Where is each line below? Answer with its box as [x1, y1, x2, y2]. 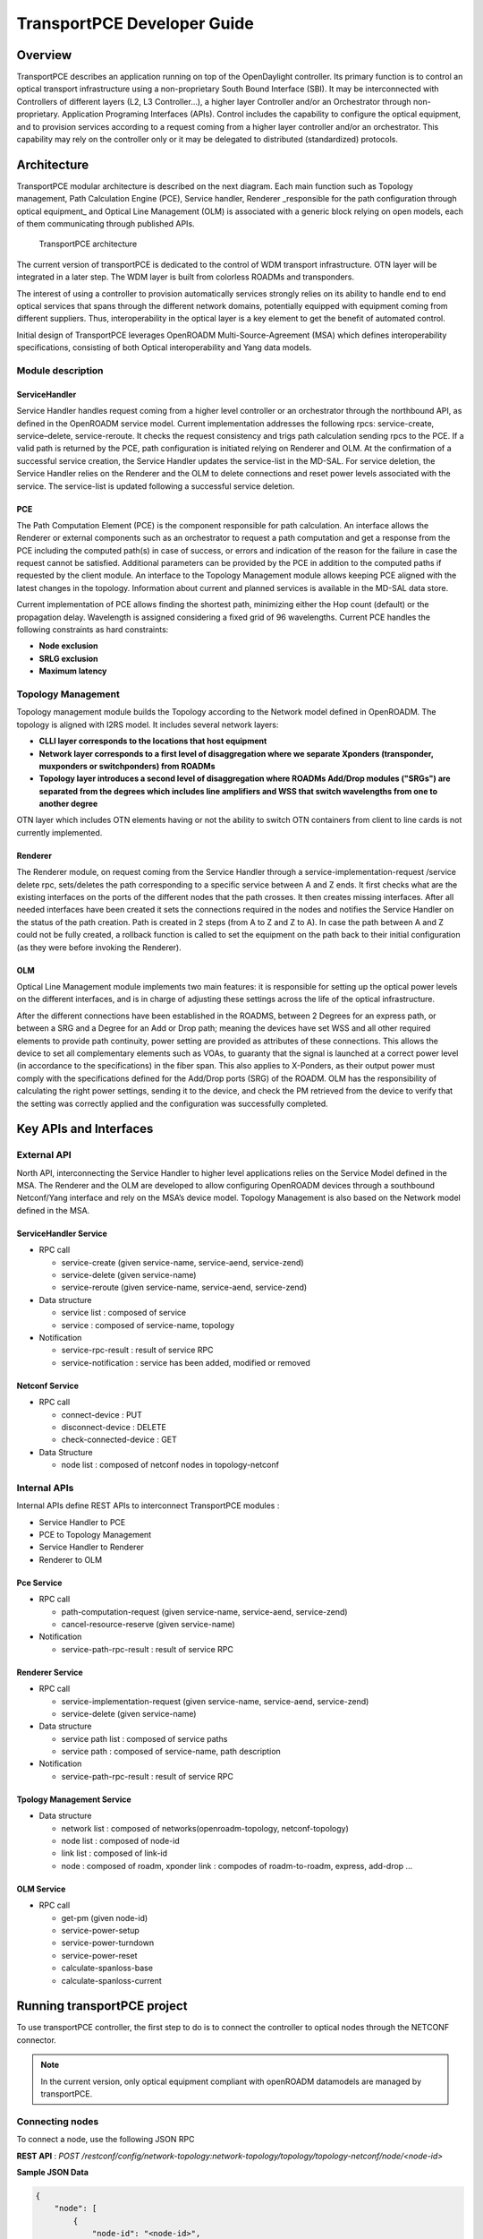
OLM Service [16, 1883, 66, 1894]
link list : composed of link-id [61, 1848, 168, 1858]
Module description [16, 364, 104, 376]
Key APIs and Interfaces [16, 1121, 154, 1137]
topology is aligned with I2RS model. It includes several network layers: [16, 719, 279, 730]
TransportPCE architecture [38, 238, 138, 250]
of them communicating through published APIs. [16, 219, 196, 229]
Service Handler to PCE [38, 1516, 126, 1527]
